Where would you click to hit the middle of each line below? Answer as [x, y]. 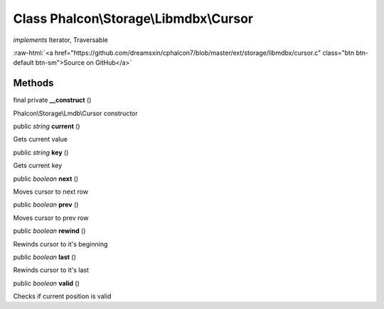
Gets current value [40, 140]
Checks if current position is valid [62, 296]
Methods [33, 83]
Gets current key [38, 166]
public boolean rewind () [49, 231]
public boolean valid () [46, 283]
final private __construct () [52, 100]
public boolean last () [44, 257]
